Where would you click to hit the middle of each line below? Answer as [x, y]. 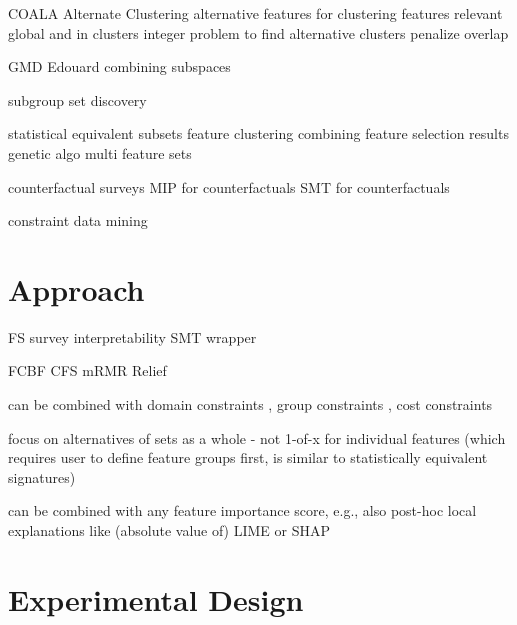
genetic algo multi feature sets [100, 152]
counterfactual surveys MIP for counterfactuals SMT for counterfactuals [229, 186]
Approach [76, 288]
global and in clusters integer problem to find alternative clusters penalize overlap [258, 32]
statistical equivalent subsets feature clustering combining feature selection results [258, 133]
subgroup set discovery [77, 99]
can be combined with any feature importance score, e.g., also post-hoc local [242, 510]
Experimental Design [156, 598]
